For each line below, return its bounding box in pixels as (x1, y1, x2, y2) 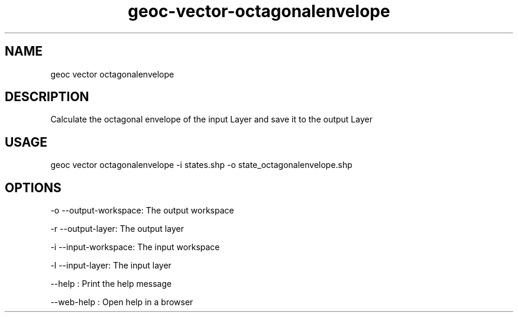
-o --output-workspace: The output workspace (50, 205, 234, 216)
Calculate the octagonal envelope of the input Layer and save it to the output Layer (50, 114, 373, 125)
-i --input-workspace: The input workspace (50, 242, 220, 253)
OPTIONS (5, 180, 61, 195)
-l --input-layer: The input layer (50, 260, 171, 271)
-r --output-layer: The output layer (50, 224, 184, 234)
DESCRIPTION (5, 89, 89, 105)
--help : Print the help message (50, 279, 172, 289)
